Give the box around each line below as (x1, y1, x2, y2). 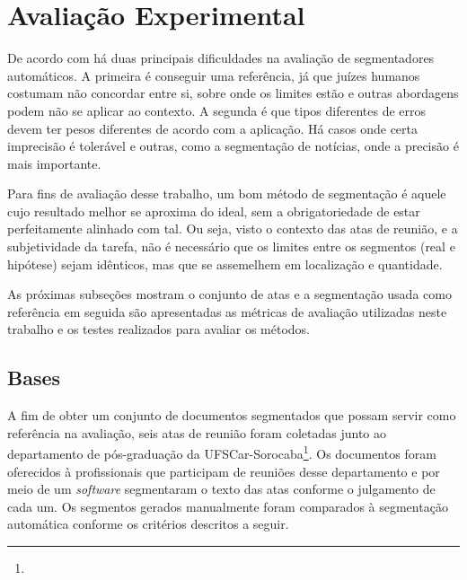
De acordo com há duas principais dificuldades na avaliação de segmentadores (7, 48, 435, 67)
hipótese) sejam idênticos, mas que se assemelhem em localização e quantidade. (7, 254, 443, 273)
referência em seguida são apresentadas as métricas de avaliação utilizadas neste (7, 302, 447, 321)
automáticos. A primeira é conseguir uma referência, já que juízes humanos (7, 66, 420, 84)
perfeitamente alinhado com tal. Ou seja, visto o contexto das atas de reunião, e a (7, 219, 458, 238)
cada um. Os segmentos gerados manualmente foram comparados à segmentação (7, 497, 448, 515)
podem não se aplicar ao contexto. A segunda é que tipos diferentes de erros (7, 101, 427, 119)
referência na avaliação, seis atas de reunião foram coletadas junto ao (7, 423, 386, 442)
